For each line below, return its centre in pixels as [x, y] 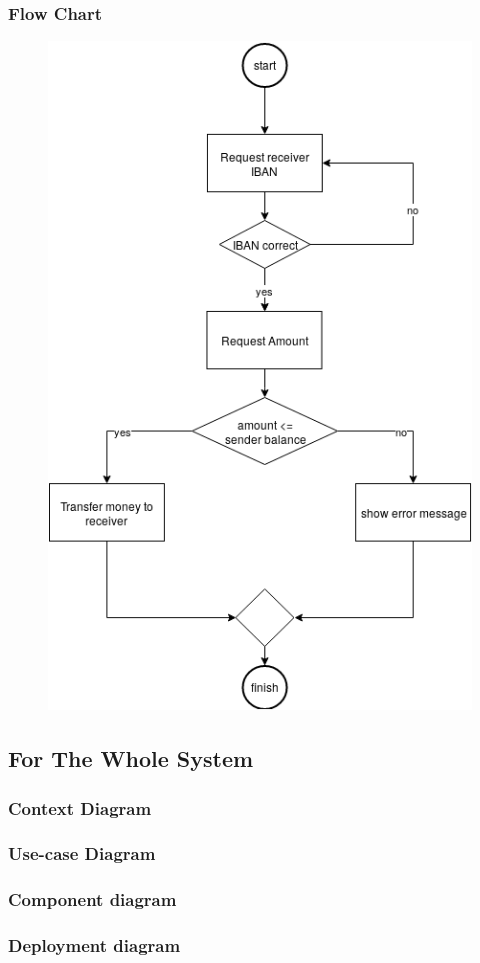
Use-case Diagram [82, 853]
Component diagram [92, 899]
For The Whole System [131, 758]
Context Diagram [80, 807]
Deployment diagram [94, 945]
